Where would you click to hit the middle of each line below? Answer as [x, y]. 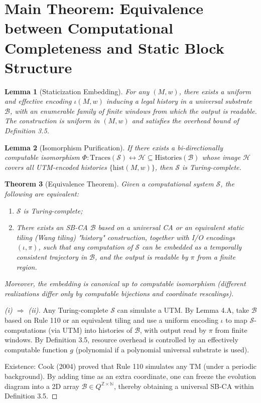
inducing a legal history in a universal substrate [179, 101]
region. [27, 266]
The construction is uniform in [52, 121]
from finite [231, 330]
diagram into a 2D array [42, 386]
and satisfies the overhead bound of [185, 121]
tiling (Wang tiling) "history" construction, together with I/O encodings [125, 237]
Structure [38, 67]
